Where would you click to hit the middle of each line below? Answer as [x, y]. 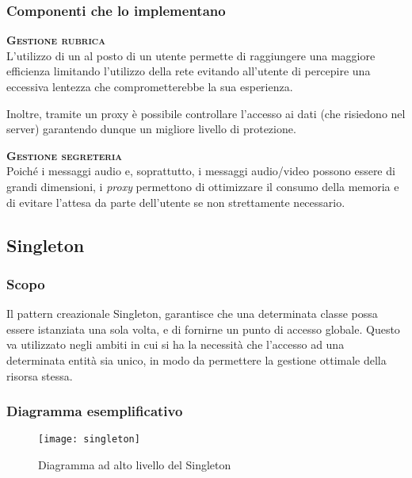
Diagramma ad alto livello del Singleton [135, 465]
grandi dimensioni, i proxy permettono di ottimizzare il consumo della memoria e [203, 186]
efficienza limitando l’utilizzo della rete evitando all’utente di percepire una [189, 71]
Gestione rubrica [56, 40]
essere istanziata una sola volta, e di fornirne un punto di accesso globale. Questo [203, 329]
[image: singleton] [89, 440]
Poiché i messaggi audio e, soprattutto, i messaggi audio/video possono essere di [201, 171]
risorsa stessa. [40, 375]
